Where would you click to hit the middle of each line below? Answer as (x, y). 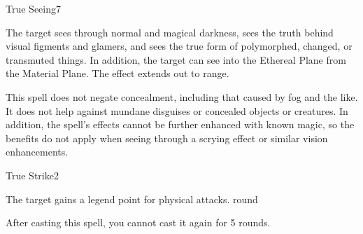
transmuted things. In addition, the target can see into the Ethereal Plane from (176, 59)
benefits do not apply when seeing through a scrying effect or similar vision (167, 138)
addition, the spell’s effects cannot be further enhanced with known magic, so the (180, 124)
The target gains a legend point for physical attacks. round (132, 199)
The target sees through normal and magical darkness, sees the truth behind (170, 32)
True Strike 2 (32, 175)
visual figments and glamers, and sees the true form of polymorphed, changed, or (179, 46)
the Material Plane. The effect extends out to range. (118, 73)
